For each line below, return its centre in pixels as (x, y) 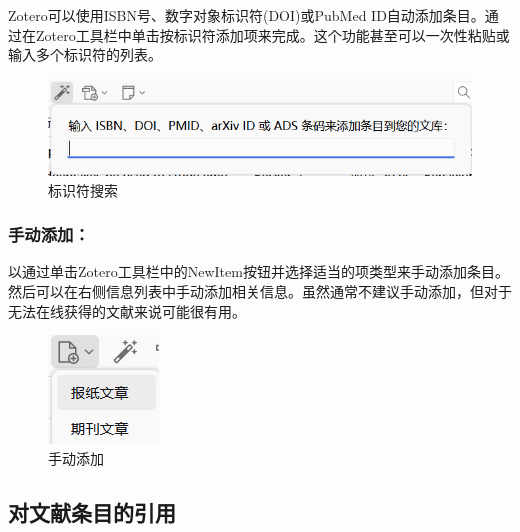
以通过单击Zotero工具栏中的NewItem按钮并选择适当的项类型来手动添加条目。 (258, 271)
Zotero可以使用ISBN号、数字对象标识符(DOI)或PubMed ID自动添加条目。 (246, 15)
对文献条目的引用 (92, 511)
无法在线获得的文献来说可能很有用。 (127, 310)
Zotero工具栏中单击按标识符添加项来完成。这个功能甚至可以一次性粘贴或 (272, 34)
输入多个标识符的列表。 (85, 54)
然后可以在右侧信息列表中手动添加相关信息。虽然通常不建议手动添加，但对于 (260, 290)
